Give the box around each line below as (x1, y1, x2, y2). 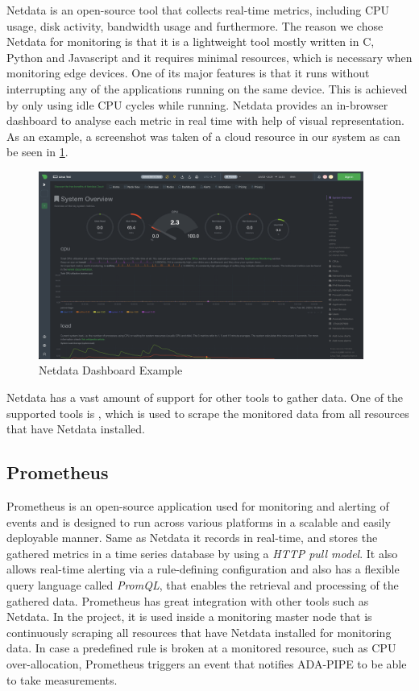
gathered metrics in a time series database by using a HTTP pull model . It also (6, 544, 398, 561)
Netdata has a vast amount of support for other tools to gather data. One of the (6, 388, 404, 405)
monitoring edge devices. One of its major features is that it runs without (6, 64, 370, 81)
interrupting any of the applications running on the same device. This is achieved (6, 80, 408, 97)
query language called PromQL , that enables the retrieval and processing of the (6, 576, 399, 593)
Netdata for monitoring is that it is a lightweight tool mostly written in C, (6, 33, 375, 50)
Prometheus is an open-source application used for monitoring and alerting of (6, 497, 389, 514)
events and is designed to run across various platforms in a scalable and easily (6, 513, 391, 530)
